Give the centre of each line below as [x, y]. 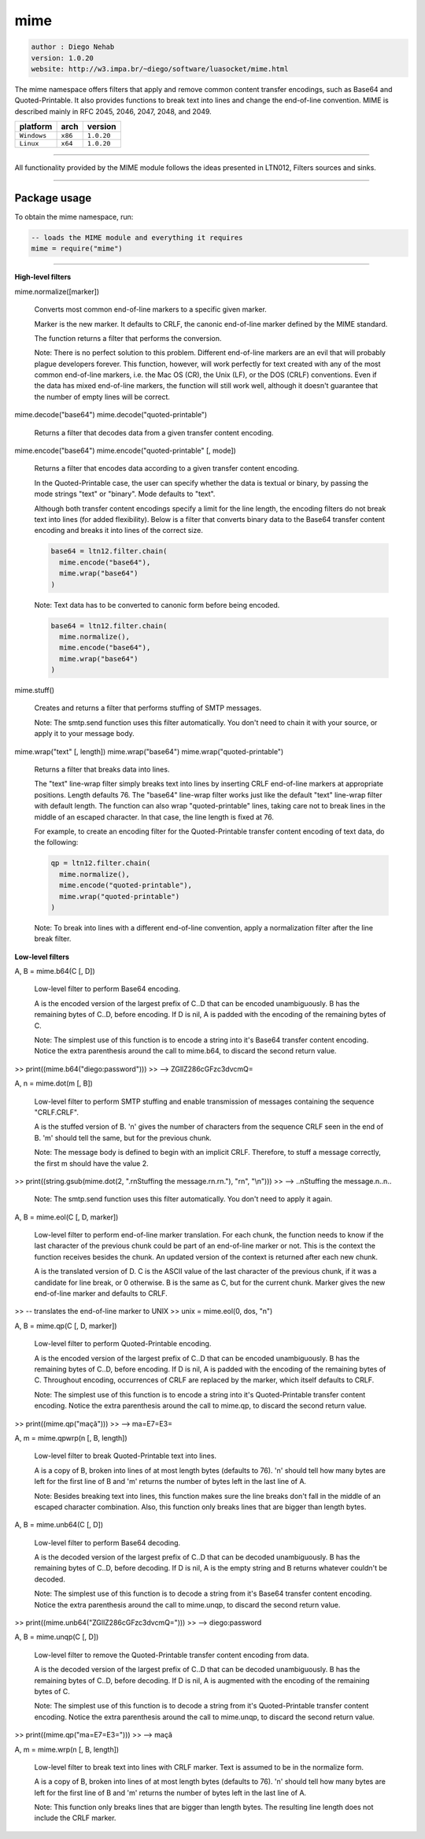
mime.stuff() [35, 690]
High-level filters [43, 277]
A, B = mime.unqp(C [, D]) [57, 1637]
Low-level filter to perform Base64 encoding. [107, 989]
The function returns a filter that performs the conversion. [128, 338]
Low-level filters [42, 957]
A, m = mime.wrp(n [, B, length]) [67, 1749]
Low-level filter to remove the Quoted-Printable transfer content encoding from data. [172, 1655]
